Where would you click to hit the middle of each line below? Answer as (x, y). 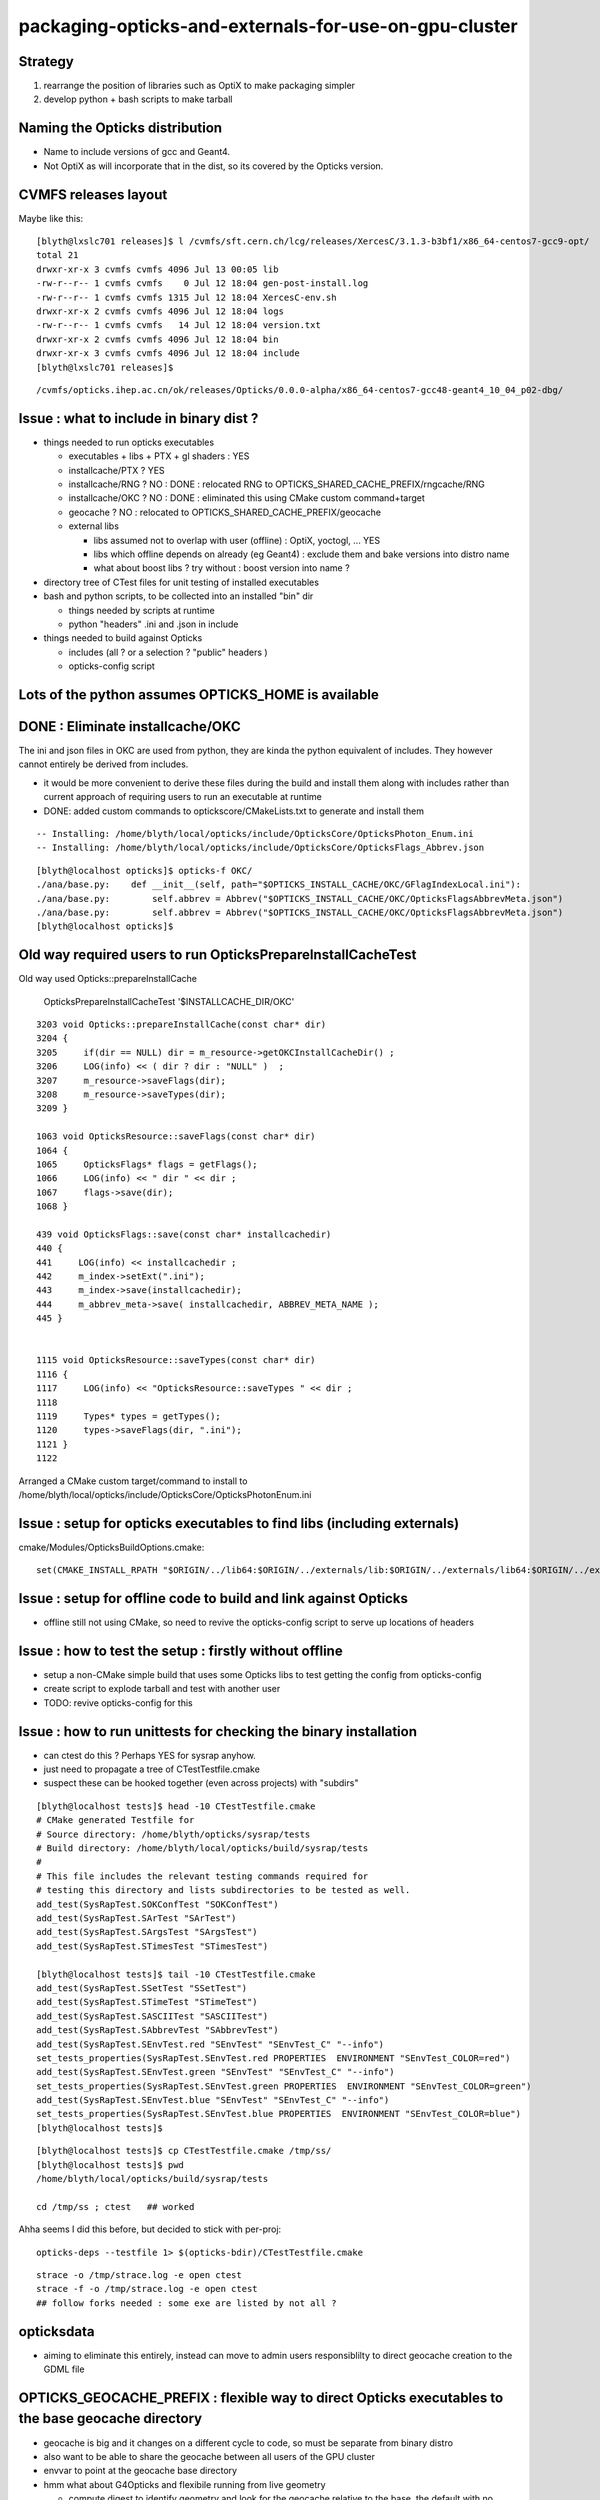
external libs (94, 526)
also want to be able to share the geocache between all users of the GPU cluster (209, 2456)
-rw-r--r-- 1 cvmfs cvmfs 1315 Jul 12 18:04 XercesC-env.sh (186, 297)
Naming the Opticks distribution (120, 128)
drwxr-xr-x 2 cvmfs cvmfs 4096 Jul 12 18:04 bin (157, 339)
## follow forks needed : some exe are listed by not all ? (186, 2303)
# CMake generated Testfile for (115, 1820)
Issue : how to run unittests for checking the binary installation (217, 1731)
